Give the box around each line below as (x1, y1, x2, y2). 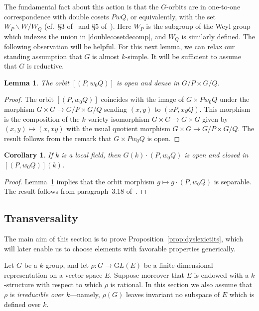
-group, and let (43, 260, 89, 270)
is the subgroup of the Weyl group (146, 21, 251, 31)
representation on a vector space (4, 269, 103, 280)
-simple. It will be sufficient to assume (125, 51, 241, 61)
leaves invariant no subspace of (126, 289, 220, 299)
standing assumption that (4, 51, 82, 61)
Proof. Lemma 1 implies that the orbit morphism (4, 176, 155, 186)
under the (220, 94, 250, 104)
